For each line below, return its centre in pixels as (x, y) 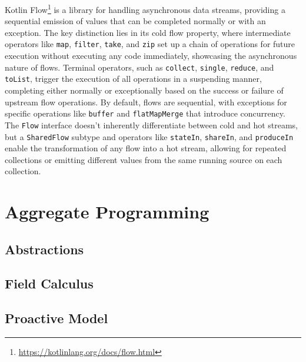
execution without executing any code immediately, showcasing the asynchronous (151, 56)
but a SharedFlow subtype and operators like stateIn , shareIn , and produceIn (149, 136)
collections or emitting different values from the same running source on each (144, 159)
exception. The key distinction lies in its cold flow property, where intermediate (148, 32)
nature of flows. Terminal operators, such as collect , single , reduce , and (139, 67)
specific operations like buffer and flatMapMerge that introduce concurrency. (145, 113)
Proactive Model (56, 318)
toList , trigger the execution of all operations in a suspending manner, (133, 79)
